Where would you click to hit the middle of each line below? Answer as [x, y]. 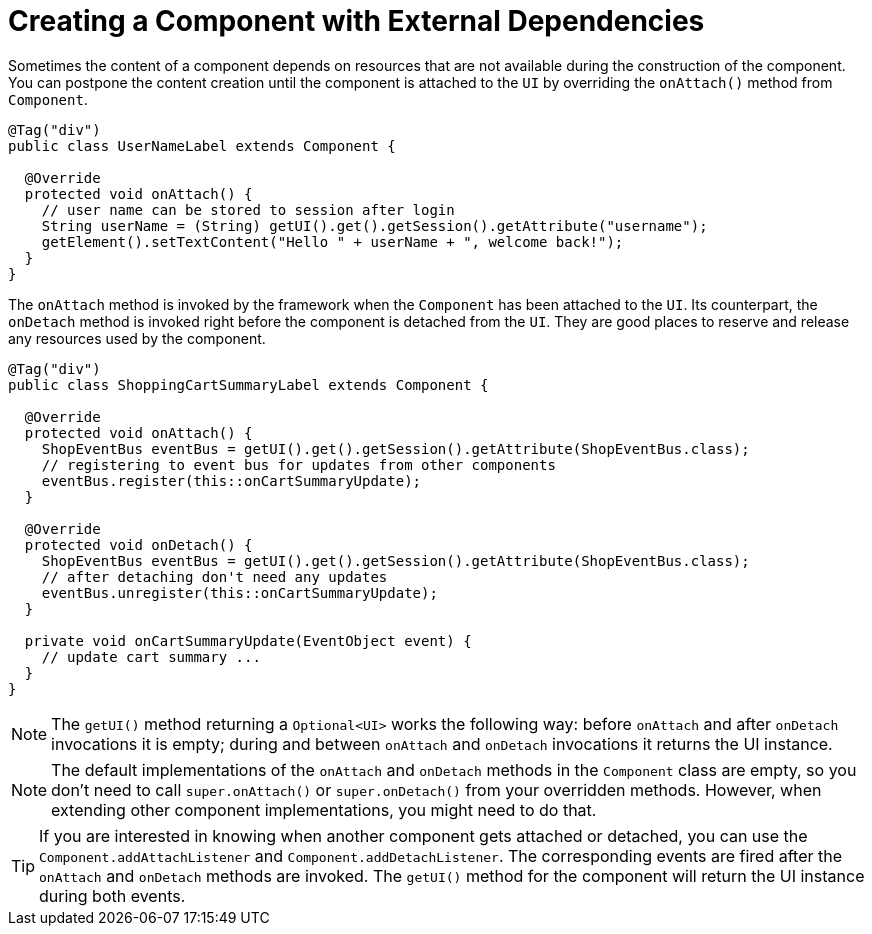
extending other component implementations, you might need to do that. [324, 809]
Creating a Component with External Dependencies [356, 21]
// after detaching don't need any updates [214, 576]
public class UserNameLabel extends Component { [202, 145]
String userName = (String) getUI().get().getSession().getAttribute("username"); [374, 225]
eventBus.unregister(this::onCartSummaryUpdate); [239, 592]
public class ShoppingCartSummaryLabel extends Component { [248, 384]
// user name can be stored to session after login [248, 209]
